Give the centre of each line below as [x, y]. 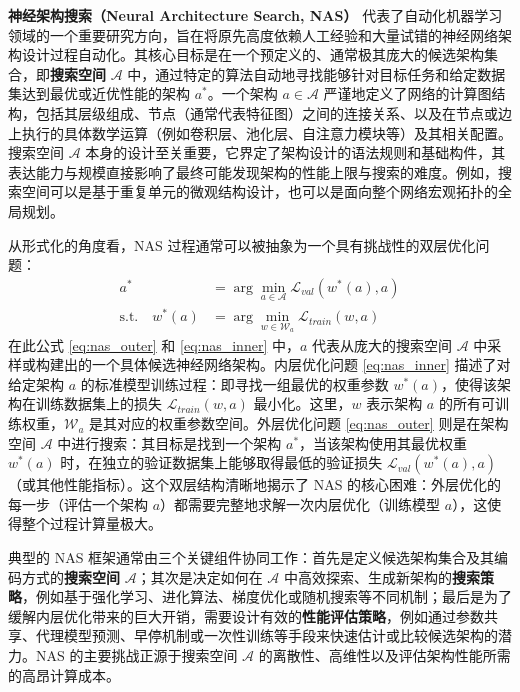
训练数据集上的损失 [98, 403]
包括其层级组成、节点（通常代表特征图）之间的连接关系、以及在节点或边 [273, 112]
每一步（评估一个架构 [78, 503]
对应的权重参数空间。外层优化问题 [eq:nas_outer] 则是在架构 [313, 423]
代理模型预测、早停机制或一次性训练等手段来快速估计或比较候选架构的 [266, 635]
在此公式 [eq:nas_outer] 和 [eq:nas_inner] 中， [154, 344]
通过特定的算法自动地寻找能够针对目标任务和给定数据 [330, 73]
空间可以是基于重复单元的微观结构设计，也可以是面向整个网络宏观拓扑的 [259, 191]
